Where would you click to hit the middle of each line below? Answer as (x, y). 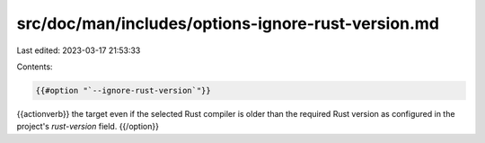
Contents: (35, 67)
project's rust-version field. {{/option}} (88, 127)
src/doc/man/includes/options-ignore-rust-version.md (228, 23)
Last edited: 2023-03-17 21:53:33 (79, 50)
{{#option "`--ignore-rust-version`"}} (123, 90)
